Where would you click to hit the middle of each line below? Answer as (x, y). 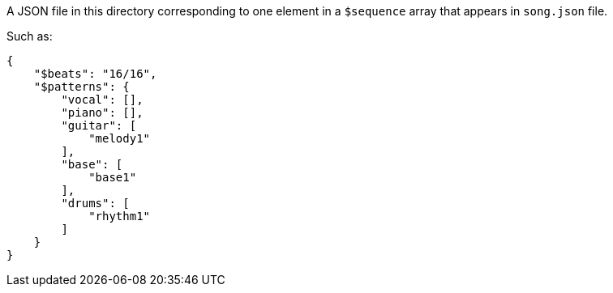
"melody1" (120, 138)
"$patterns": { (81, 87)
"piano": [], (102, 113)
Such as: (30, 36)
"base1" (113, 177)
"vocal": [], (102, 100)
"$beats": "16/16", (95, 74)
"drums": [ (95, 203)
